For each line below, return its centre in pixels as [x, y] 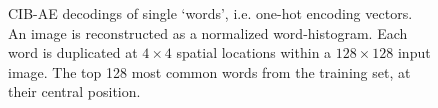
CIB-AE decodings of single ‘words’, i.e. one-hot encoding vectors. [210, 13]
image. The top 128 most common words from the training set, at [209, 71]
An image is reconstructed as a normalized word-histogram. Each [208, 32]
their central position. [74, 91]
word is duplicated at [73, 52]
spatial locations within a [254, 52]
